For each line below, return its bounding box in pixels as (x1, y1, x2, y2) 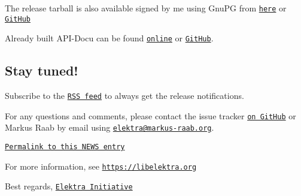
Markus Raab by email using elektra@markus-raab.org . (5, 121, 214, 134)
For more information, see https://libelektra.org (5, 159, 197, 172)
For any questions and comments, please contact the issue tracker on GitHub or (5, 109, 296, 122)
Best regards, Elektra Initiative (5, 180, 133, 192)
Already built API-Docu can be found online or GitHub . (5, 32, 214, 44)
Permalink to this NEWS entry (5, 143, 125, 152)
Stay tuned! (5, 61, 78, 80)
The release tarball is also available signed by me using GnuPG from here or (5, 2, 287, 14)
